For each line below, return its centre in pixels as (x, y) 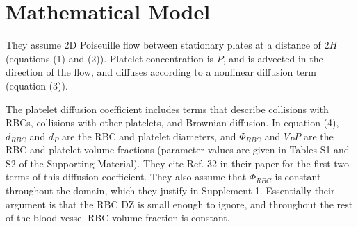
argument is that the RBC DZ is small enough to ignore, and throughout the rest (179, 204)
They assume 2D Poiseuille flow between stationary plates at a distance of (163, 45)
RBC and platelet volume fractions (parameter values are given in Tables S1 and (178, 150)
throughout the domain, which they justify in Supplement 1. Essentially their (170, 191)
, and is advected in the (273, 58)
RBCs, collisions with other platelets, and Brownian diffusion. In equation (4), (172, 123)
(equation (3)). (37, 85)
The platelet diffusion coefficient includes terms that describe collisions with (167, 109)
